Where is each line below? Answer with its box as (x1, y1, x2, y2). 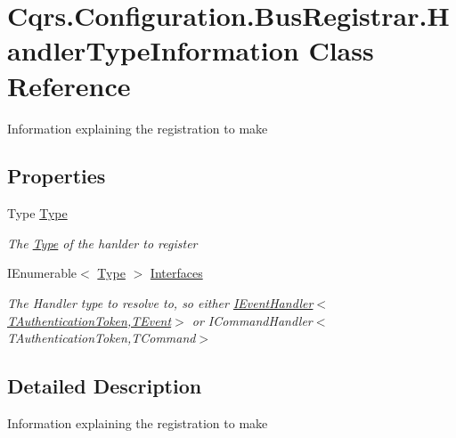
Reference (7, 67, 131, 103)
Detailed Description (7, 372, 202, 400)
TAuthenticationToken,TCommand (7, 328, 196, 347)
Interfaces (150, 264, 203, 282)
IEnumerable (7, 264, 77, 282)
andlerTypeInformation (7, 32, 299, 69)
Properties (7, 162, 106, 190)
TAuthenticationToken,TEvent (7, 311, 172, 329)
